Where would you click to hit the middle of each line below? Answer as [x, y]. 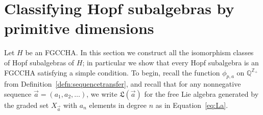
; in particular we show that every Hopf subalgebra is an [171, 62]
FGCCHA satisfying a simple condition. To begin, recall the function [112, 72]
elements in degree [118, 105]
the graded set [27, 105]
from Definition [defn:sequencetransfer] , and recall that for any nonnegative [123, 84]
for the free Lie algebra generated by [201, 93]
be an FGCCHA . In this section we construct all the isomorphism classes [139, 52]
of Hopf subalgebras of [39, 62]
